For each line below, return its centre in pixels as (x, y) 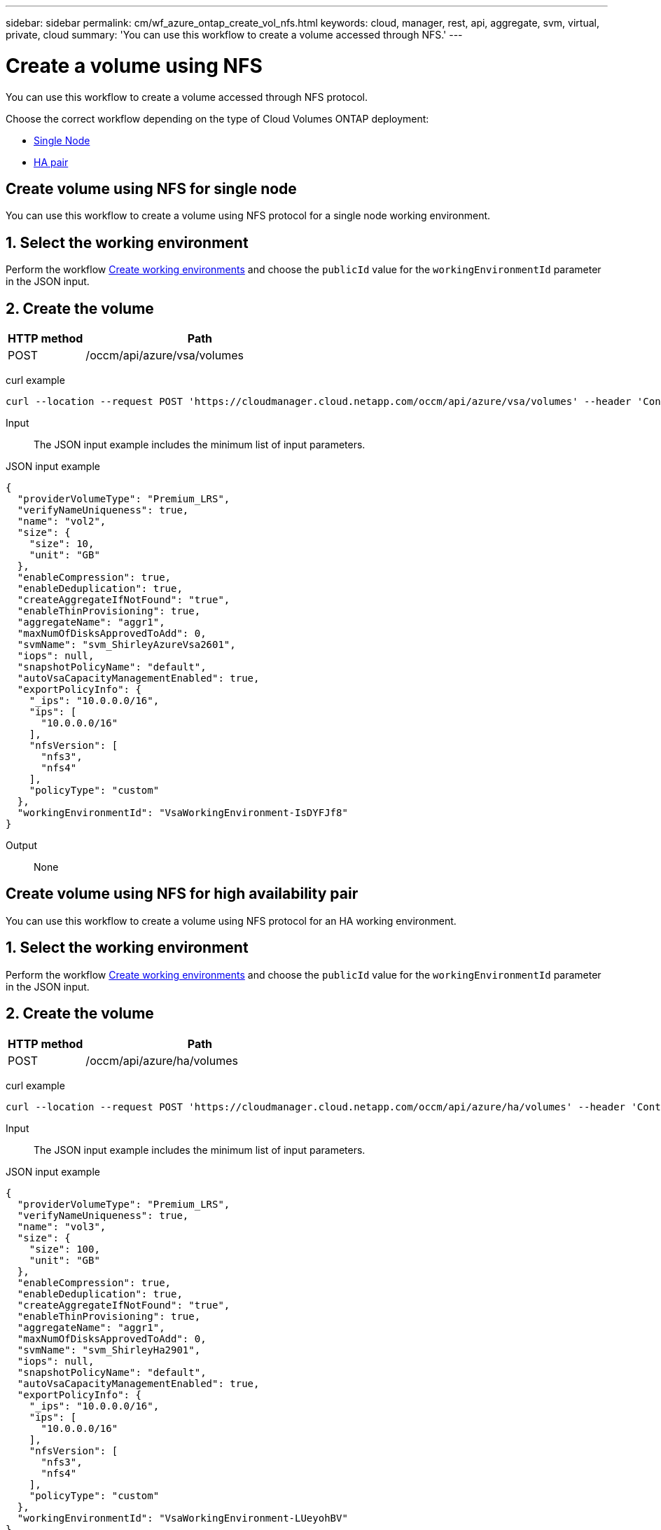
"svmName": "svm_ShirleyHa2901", (109, 1350)
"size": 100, (64, 1249)
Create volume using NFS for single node (151, 188)
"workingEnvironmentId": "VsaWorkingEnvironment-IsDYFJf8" (182, 813)
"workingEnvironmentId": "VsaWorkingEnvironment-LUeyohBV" (182, 1518)
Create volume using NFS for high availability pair (182, 894)
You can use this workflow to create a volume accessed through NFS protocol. (187, 97)
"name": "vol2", (62, 522)
